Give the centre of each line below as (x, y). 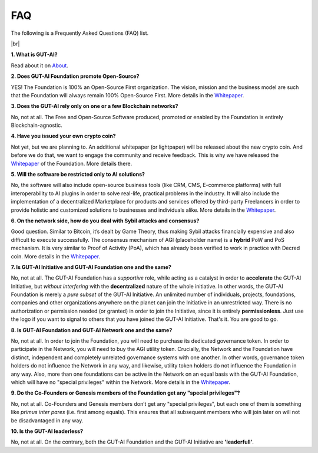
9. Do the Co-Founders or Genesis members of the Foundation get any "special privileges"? (125, 393)
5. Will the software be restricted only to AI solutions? (78, 175)
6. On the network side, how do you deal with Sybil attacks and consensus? (105, 221)
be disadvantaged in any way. (47, 420)
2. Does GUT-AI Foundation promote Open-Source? (75, 76)
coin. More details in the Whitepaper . (55, 256)
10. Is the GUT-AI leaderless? (47, 431)
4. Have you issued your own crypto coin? (63, 136)
